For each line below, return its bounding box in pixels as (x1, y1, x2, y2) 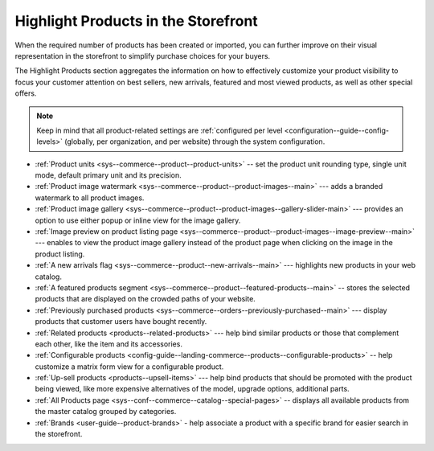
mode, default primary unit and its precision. (35, 170, 182, 180)
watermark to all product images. (35, 193, 145, 203)
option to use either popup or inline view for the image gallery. (35, 215, 241, 225)
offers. (14, 88, 37, 98)
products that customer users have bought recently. (35, 317, 207, 326)
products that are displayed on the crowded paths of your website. (35, 294, 256, 304)
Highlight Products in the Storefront (14, 12, 259, 30)
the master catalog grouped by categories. (35, 407, 177, 416)
